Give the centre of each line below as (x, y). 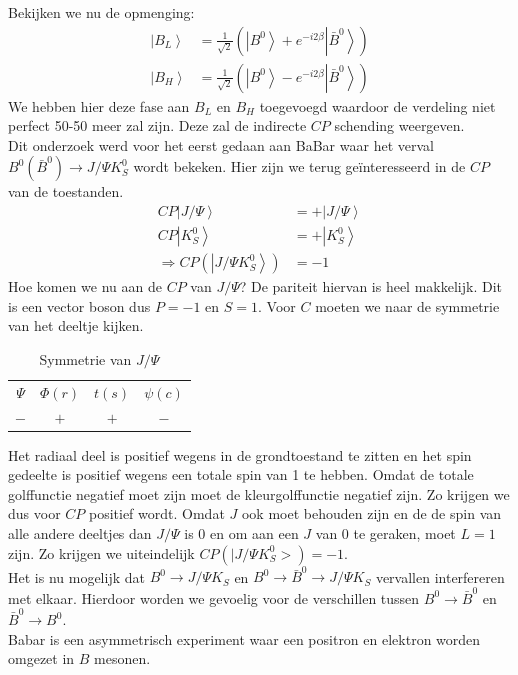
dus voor (34, 513)
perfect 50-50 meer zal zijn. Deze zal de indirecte (157, 125)
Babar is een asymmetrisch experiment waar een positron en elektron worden (244, 638)
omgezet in (41, 658)
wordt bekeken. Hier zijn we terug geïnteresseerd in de (299, 166)
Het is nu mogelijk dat (76, 576)
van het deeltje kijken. (76, 325)
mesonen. (122, 658)
